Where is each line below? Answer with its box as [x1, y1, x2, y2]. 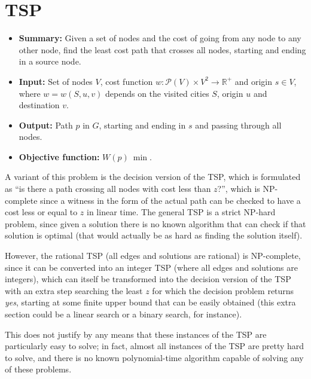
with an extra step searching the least [5, 284, 143, 297]
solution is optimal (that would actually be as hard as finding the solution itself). [5, 229, 303, 242]
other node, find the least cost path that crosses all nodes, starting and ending [19, 43, 306, 56]
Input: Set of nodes [19, 75, 93, 87]
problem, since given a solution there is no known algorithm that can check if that [5, 217, 306, 230]
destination [19, 99, 60, 111]
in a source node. [19, 55, 81, 68]
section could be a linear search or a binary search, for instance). [5, 308, 242, 320]
